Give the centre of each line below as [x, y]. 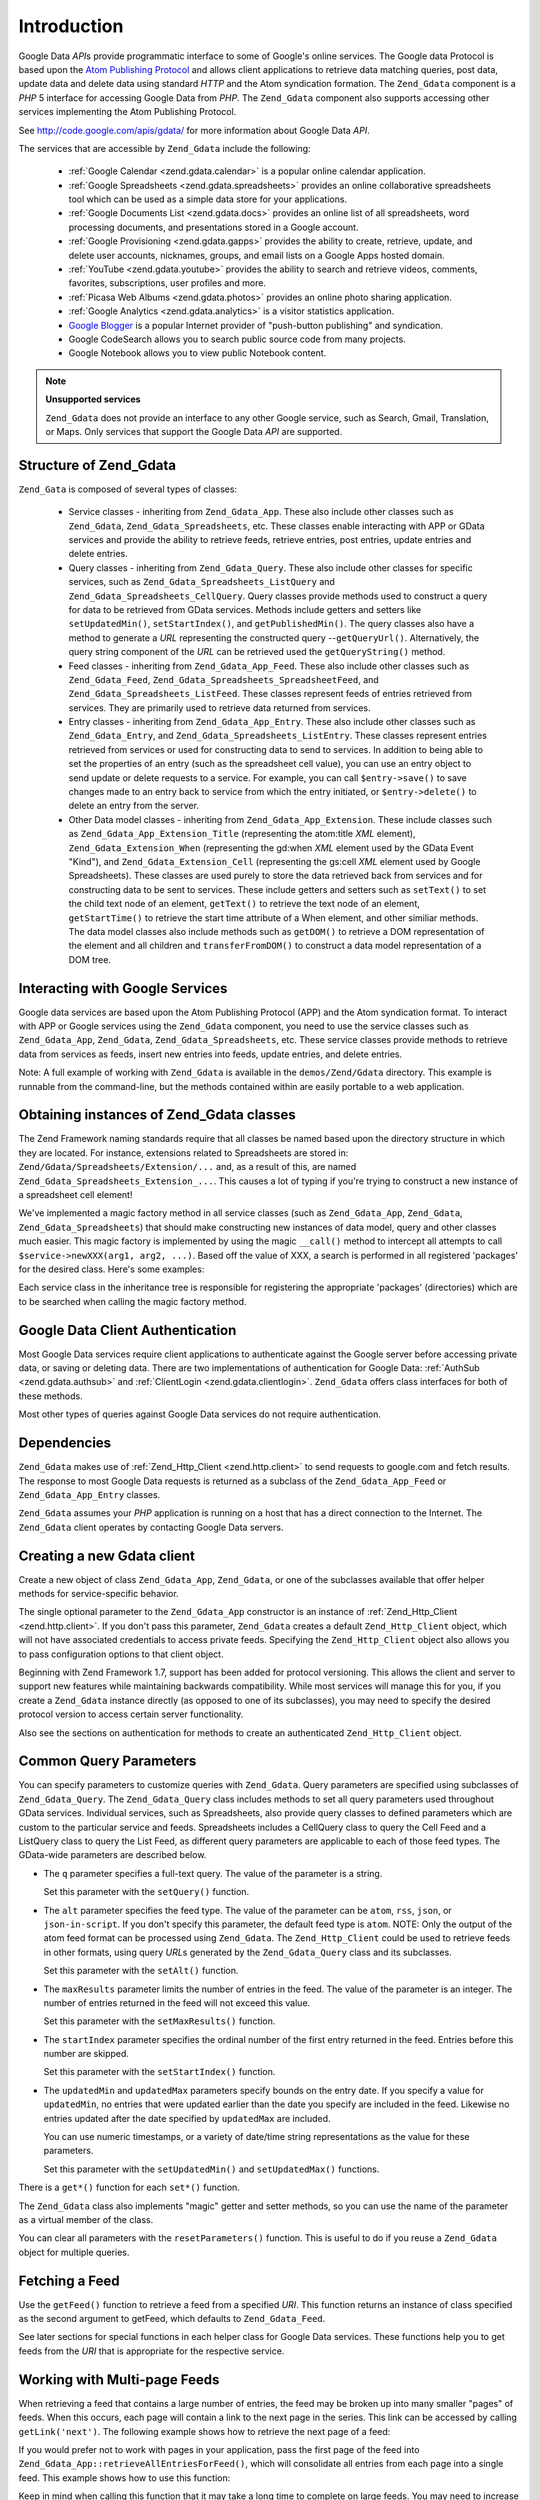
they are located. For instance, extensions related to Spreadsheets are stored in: [183, 1152]
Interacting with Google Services [123, 988]
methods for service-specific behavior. [98, 1594]
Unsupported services [93, 399]
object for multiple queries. [74, 2252]
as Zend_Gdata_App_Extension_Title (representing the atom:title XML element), [242, 834]
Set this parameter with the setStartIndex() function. [159, 2072]
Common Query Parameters [107, 1761]
